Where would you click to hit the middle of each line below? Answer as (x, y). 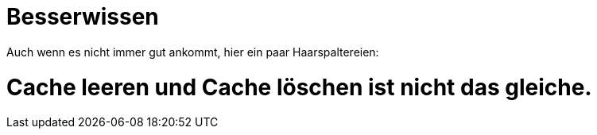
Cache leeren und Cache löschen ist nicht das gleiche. (299, 87)
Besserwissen (83, 17)
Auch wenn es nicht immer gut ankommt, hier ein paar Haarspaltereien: (193, 52)
